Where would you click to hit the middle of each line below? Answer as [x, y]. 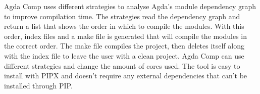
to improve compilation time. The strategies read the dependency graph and [122, 16]
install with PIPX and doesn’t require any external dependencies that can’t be [126, 76]
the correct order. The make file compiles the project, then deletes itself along [124, 46]
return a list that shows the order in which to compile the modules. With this [124, 26]
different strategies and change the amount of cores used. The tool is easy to [122, 65]
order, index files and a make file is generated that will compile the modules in [125, 36]
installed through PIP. [38, 85]
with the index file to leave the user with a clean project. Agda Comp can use [124, 55]
